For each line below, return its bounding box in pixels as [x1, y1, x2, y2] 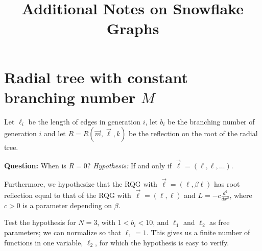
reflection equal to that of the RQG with [4, 189, 131, 200]
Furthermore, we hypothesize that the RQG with [4, 178, 157, 189]
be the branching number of [168, 116, 255, 127]
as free [209, 217, 230, 228]
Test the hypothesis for [4, 217, 76, 228]
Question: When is [4, 160, 66, 171]
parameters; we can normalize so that [4, 227, 122, 238]
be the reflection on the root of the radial [129, 128, 258, 139]
